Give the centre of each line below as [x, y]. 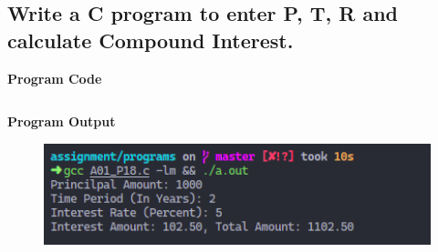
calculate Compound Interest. [151, 40]
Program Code [55, 78]
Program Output [62, 121]
